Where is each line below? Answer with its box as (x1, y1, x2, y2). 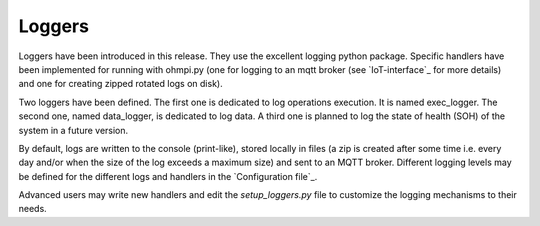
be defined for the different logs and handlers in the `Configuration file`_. (18, 170, 318, 182)
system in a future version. (18, 124, 129, 136)
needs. (18, 203, 47, 215)
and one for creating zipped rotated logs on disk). (18, 78, 224, 90)
